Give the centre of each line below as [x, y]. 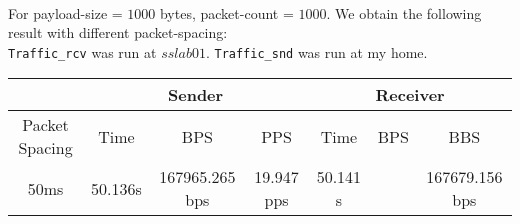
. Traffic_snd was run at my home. [316, 51]
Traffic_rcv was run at [82, 51]
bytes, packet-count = [226, 12]
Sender [196, 95]
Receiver [410, 95]
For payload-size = [65, 12]
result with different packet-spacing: [118, 32]
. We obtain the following [404, 12]
